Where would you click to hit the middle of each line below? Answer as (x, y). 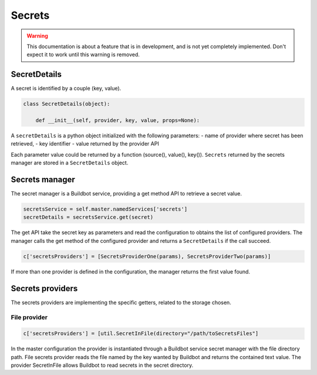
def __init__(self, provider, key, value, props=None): (118, 120)
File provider (29, 317)
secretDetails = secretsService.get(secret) (88, 217)
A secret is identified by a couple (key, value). (66, 89)
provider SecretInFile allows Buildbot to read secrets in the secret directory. (102, 365)
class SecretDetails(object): (67, 104)
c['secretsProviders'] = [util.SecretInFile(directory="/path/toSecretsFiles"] (141, 334)
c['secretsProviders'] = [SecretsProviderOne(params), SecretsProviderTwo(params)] (147, 256)
